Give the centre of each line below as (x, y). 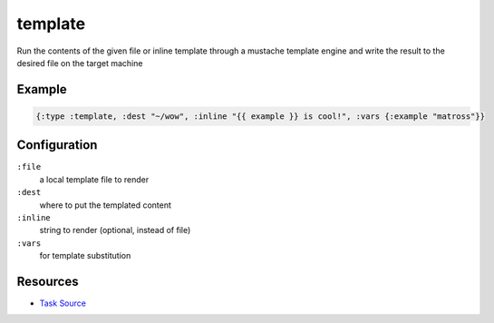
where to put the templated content (106, 205)
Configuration (57, 145)
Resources (48, 281)
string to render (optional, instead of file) (115, 230)
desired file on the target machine (80, 63)
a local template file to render (94, 179)
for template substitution (85, 256)
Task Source (63, 303)
